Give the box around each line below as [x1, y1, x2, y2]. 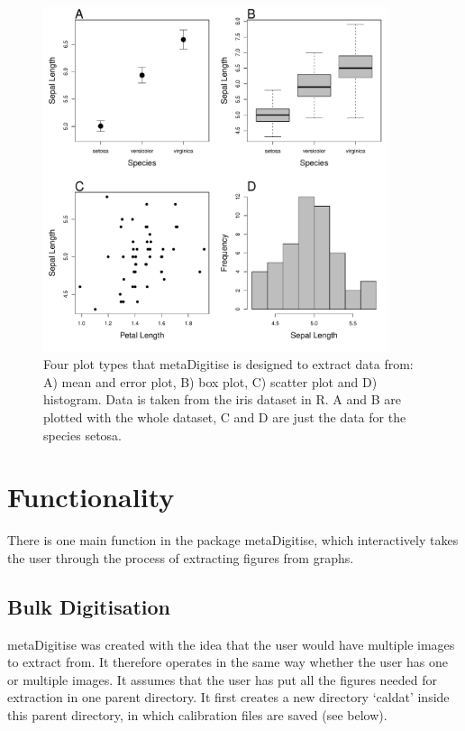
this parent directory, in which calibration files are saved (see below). [7, 706, 387, 725]
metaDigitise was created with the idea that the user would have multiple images [7, 634, 455, 653]
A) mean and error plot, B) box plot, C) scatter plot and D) [43, 372, 378, 391]
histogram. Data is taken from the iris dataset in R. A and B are [43, 390, 401, 409]
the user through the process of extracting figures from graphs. [7, 548, 354, 567]
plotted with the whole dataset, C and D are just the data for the [43, 407, 406, 426]
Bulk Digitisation [7, 592, 171, 620]
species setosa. [43, 425, 122, 444]
